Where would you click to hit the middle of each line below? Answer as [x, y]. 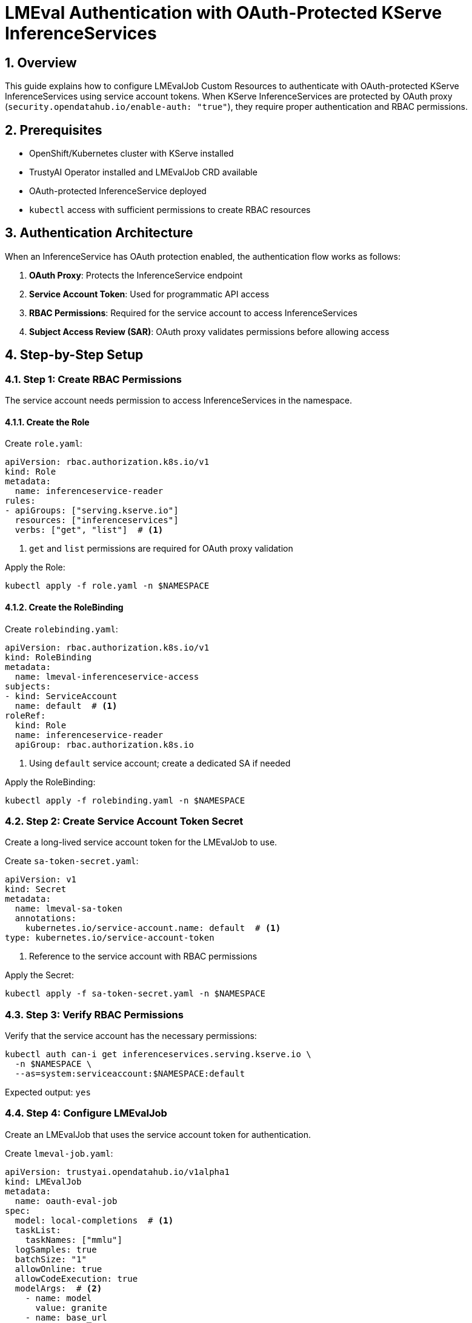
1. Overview [41, 63]
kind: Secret [36, 889]
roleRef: [25, 715]
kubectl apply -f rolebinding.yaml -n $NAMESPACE [125, 800]
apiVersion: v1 [41, 880]
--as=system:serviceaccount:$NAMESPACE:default [130, 1074]
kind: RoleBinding [48, 657]
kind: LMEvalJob [43, 1181]
